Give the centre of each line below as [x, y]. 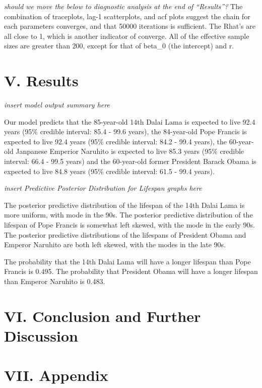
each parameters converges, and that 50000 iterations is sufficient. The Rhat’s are [130, 26]
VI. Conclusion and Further [103, 316]
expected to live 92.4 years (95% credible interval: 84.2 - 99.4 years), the [116, 141]
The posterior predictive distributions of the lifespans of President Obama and [125, 234]
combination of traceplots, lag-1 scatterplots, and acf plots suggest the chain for [127, 16]
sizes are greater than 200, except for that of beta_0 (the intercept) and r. [119, 46]
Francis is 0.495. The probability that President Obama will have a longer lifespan [131, 271]
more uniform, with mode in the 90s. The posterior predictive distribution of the [128, 215]
